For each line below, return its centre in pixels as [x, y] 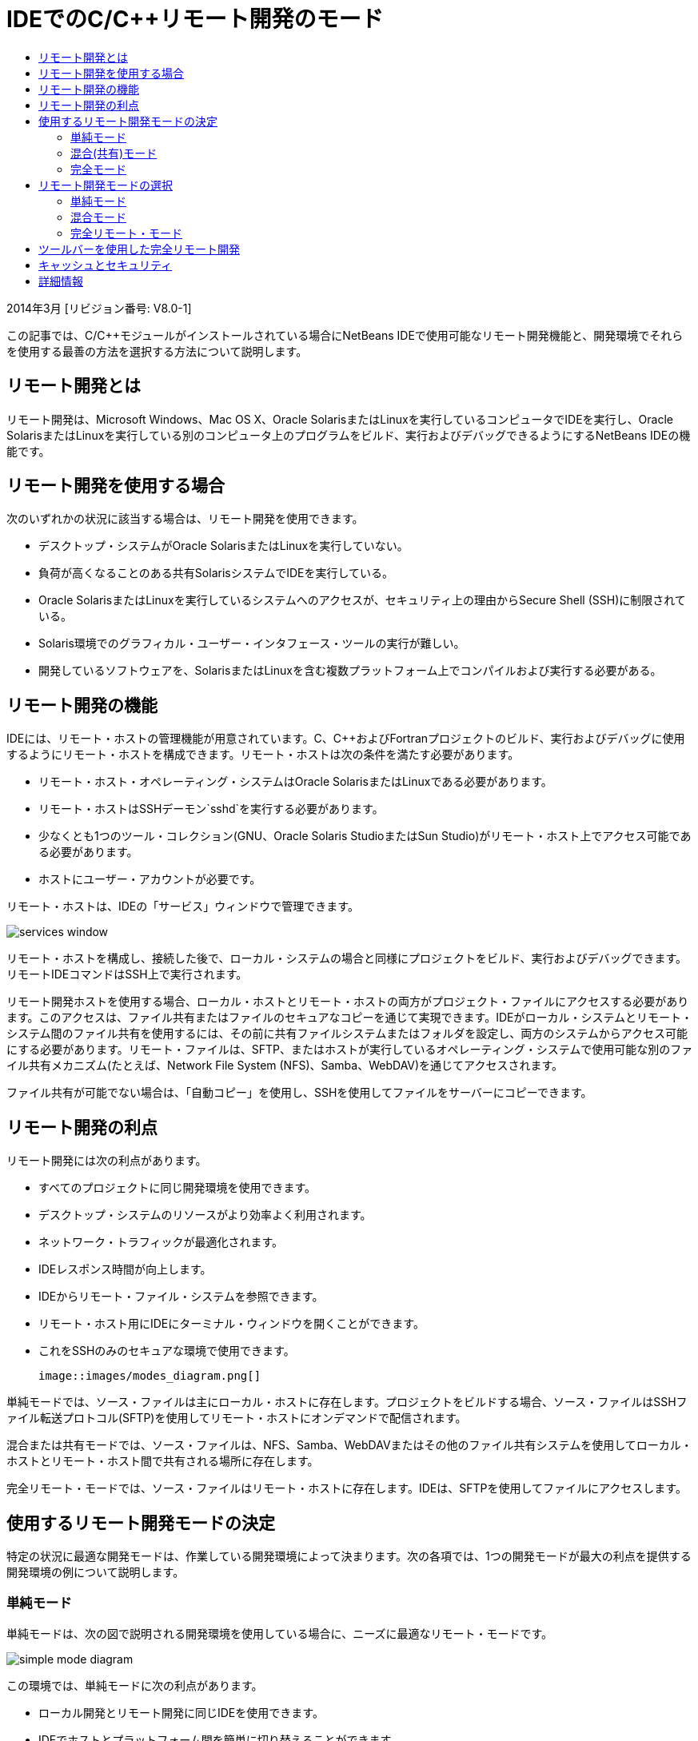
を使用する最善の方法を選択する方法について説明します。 [157, 351]
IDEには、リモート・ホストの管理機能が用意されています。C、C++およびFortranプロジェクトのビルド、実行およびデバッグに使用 [346, 739]
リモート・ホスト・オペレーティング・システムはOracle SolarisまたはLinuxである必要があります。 [295, 782]
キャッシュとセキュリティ [106, 265]
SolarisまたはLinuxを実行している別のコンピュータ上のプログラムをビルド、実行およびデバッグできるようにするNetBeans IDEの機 [349, 435]
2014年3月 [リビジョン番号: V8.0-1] [99, 308]
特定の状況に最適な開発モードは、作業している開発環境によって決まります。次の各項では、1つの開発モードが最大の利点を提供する [349, 1556]
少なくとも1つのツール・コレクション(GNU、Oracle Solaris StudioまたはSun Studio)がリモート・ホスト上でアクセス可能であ [365, 836]
